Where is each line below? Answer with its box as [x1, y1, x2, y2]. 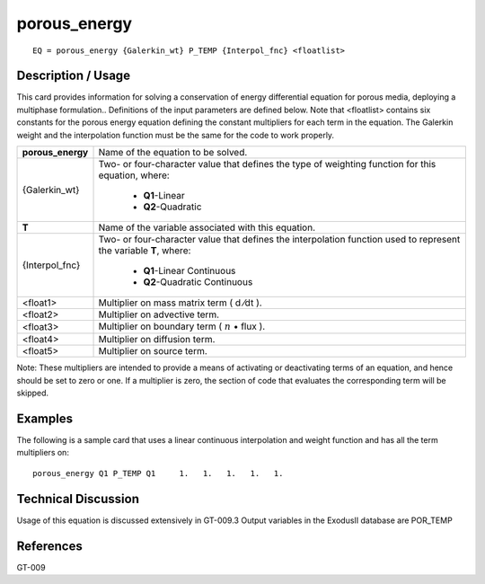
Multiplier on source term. [98, 345, 208, 358]
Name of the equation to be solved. [98, 146, 248, 159]
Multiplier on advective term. [98, 308, 220, 321]
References [16, 538, 83, 553]
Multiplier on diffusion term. [98, 333, 216, 346]
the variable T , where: [98, 244, 191, 257]
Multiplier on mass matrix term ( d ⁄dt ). [98, 296, 262, 309]
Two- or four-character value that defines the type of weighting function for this [98, 158, 436, 171]
